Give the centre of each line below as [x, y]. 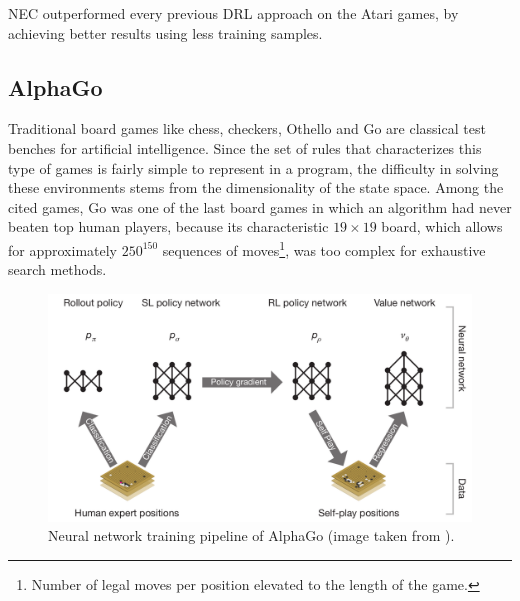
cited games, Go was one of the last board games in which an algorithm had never [260, 206]
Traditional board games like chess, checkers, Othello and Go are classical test [247, 128]
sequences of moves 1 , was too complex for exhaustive [324, 248]
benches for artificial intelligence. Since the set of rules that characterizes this [245, 147]
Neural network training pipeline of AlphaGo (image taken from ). [251, 535]
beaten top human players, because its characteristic [168, 226]
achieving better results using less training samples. [165, 32]
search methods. [57, 269]
